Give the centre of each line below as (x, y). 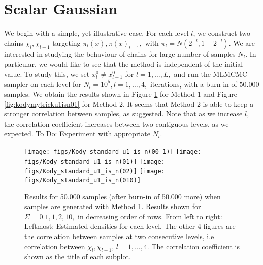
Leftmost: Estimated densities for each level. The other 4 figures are (130, 226)
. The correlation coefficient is (193, 246)
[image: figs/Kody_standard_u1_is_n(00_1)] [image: (113, 152)
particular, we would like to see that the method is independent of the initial (124, 64)
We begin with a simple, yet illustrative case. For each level (96, 33)
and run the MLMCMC (211, 73)
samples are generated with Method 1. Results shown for (113, 206)
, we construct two (222, 33)
